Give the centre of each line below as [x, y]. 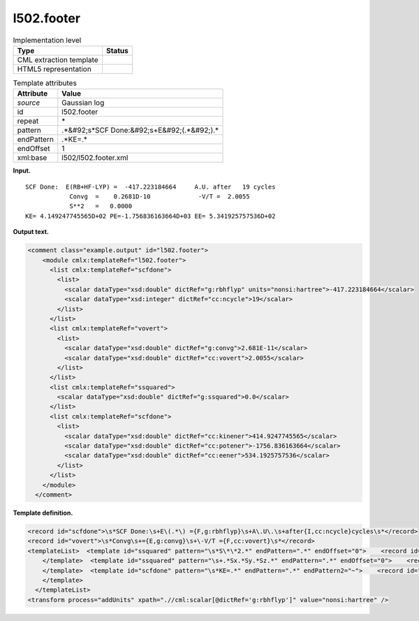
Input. [22, 170]
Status [117, 50]
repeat [28, 121]
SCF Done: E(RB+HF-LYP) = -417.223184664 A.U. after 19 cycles [150, 187]
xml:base [32, 158]
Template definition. [43, 513]
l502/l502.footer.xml [95, 158]
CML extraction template [58, 59]
